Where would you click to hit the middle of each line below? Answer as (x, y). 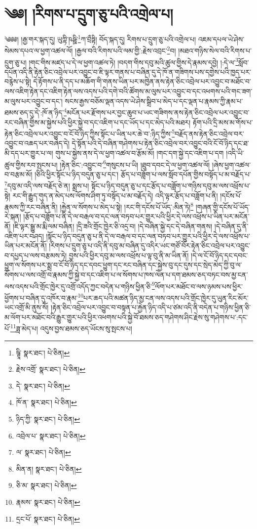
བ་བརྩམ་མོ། (18, 174)
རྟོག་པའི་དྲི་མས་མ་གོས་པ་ (223, 122)
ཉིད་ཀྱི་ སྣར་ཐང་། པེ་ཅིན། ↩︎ (48, 419)
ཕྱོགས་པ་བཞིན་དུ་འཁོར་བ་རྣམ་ (41, 297)
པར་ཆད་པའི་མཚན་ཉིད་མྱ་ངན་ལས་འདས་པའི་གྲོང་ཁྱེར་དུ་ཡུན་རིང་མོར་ (166, 297)
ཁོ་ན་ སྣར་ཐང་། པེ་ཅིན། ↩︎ (46, 402)
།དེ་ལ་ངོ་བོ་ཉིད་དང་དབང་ (220, 255)
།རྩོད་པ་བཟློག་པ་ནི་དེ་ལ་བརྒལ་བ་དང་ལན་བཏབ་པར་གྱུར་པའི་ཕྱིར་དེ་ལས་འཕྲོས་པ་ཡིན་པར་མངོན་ (136, 216)
